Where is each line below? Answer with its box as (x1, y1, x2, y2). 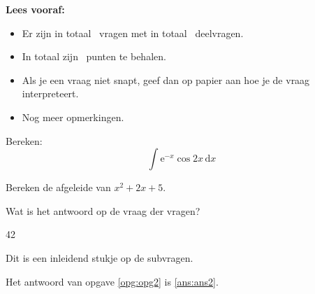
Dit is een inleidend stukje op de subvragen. (6, 250, 193, 265)
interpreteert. (22, 86, 79, 101)
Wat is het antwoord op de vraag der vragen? (6, 203, 200, 218)
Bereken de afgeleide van (6, 180, 111, 195)
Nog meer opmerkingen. (22, 109, 124, 124)
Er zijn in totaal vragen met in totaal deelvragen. (22, 25, 244, 40)
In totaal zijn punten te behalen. (22, 49, 166, 64)
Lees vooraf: (6, 2, 65, 16)
